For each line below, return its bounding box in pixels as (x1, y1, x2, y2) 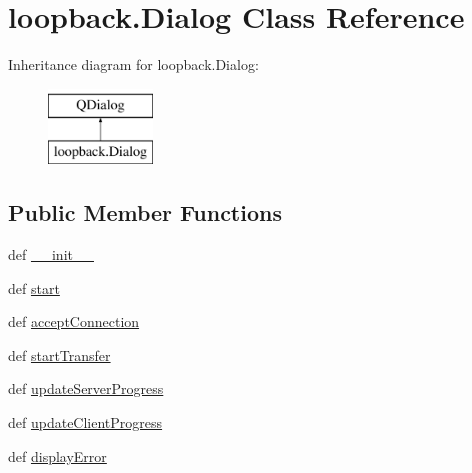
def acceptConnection (8, 311, 140, 332)
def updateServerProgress (8, 378, 164, 399)
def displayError (8, 445, 107, 466)
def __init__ (8, 244, 94, 265)
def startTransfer (8, 344, 111, 365)
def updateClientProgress (8, 412, 163, 433)
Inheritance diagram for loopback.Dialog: (8, 54, 259, 75)
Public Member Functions (8, 197, 282, 228)
